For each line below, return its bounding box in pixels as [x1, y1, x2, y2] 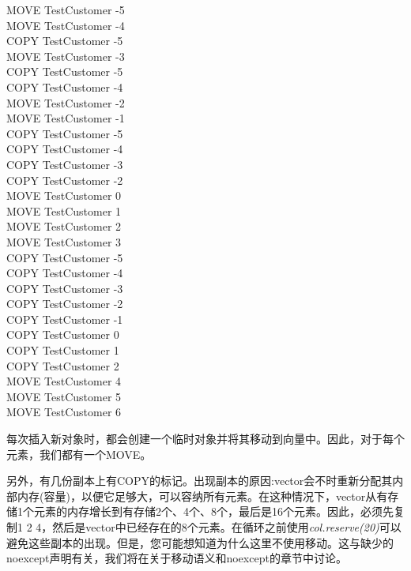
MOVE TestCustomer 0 [6, 187, 122, 204]
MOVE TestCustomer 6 [6, 404, 122, 420]
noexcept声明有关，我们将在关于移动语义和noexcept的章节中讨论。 [6, 550, 347, 566]
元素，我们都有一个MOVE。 [6, 445, 152, 462]
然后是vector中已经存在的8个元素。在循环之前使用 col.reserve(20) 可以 [52, 519, 402, 535]
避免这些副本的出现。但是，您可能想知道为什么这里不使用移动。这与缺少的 [6, 534, 394, 550]
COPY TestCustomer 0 [6, 326, 119, 343]
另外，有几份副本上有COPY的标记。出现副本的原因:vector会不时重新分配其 [6, 472, 393, 489]
